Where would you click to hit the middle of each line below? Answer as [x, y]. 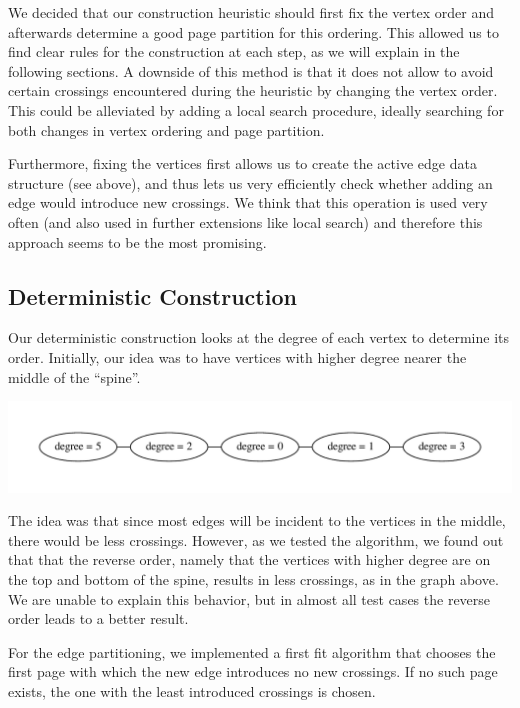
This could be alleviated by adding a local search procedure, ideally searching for [256, 109]
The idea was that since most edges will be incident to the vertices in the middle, [257, 520]
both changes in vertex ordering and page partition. [166, 129]
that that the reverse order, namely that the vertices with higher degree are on [249, 559]
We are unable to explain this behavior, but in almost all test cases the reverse [249, 598]
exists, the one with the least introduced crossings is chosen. [192, 691]
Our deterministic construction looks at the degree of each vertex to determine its [259, 337]
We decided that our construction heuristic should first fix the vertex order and [251, 12]
